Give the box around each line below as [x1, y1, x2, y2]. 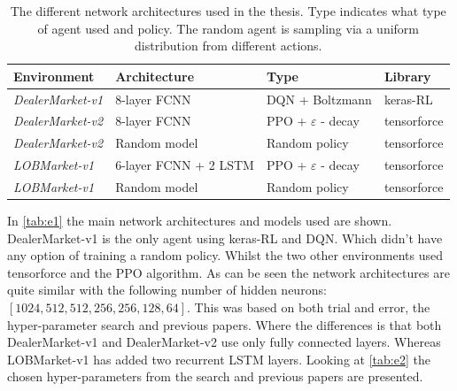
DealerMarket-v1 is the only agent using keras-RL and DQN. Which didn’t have [7, 228, 443, 247]
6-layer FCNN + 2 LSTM [115, 156, 254, 174]
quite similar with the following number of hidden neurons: [7, 280, 327, 299]
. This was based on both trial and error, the [187, 298, 430, 317]
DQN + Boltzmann [266, 89, 372, 108]
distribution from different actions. [135, 36, 322, 55]
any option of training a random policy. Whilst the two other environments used [7, 246, 443, 264]
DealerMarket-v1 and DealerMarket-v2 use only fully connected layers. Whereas [7, 333, 441, 351]
